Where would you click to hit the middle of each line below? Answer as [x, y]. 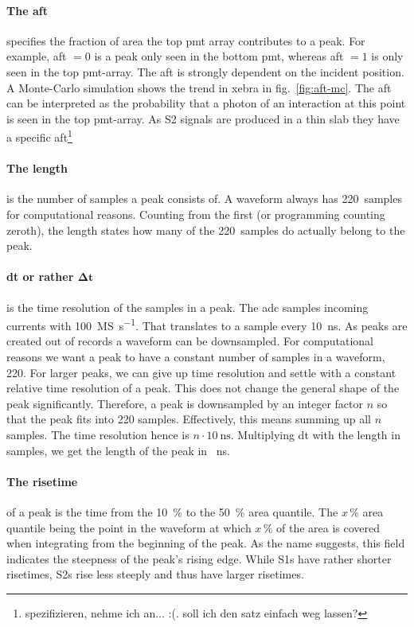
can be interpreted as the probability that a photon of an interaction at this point [206, 103]
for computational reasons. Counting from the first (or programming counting [196, 214]
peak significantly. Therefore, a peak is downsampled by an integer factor [185, 403]
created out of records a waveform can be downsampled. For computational [190, 341]
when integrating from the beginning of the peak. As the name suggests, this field [206, 543]
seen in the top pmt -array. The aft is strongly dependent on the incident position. [205, 71]
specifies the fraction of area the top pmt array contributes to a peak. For [186, 40]
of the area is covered [328, 527]
